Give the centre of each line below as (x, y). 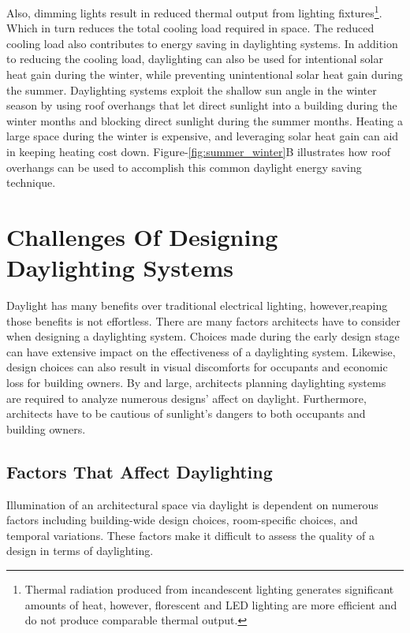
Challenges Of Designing (142, 236)
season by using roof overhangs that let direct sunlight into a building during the (202, 105)
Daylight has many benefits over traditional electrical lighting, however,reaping (197, 305)
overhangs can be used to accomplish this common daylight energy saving (184, 167)
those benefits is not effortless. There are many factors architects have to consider (203, 320)
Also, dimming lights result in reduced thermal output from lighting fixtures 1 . (194, 11)
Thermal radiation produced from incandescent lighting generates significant (209, 589)
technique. (31, 182)
